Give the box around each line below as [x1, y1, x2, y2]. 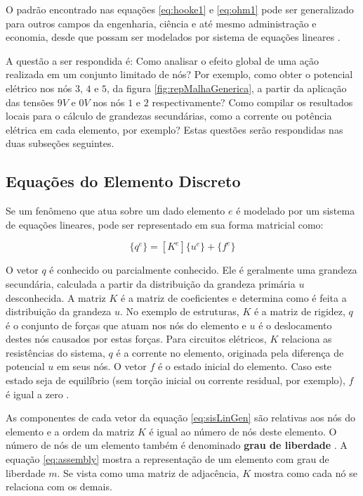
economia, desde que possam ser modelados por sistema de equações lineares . [6, 30, 341, 44]
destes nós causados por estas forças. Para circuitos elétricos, [6, 331, 267, 346]
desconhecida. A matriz [6, 290, 106, 305]
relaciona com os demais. [6, 479, 112, 494]
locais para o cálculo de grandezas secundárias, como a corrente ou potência [6, 108, 332, 123]
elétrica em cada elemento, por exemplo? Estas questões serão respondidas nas [6, 122, 343, 136]
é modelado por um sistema [236, 203, 355, 218]
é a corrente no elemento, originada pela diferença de [116, 345, 344, 360]
